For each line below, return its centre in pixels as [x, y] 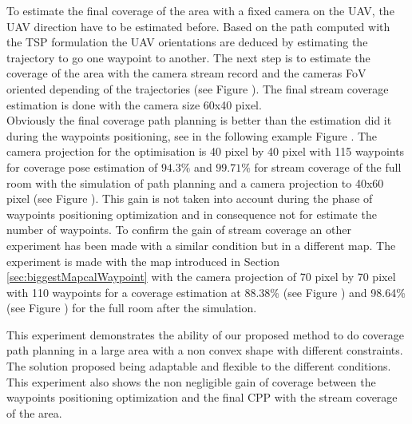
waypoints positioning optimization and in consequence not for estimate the [192, 214]
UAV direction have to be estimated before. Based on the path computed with [198, 26]
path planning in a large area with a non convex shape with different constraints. [205, 350]
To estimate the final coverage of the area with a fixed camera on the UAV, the [200, 10]
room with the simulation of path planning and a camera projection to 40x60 [195, 182]
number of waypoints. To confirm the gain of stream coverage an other [179, 230]
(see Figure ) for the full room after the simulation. [132, 308]
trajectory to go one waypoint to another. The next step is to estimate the [188, 57]
